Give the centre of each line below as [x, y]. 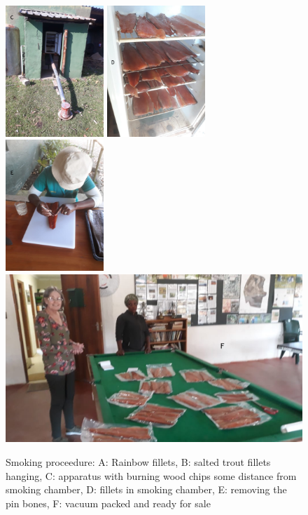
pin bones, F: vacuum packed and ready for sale [108, 503]
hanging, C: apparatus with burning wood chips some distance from [151, 475]
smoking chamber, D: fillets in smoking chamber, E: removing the [146, 489]
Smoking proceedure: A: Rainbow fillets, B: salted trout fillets [138, 462]
